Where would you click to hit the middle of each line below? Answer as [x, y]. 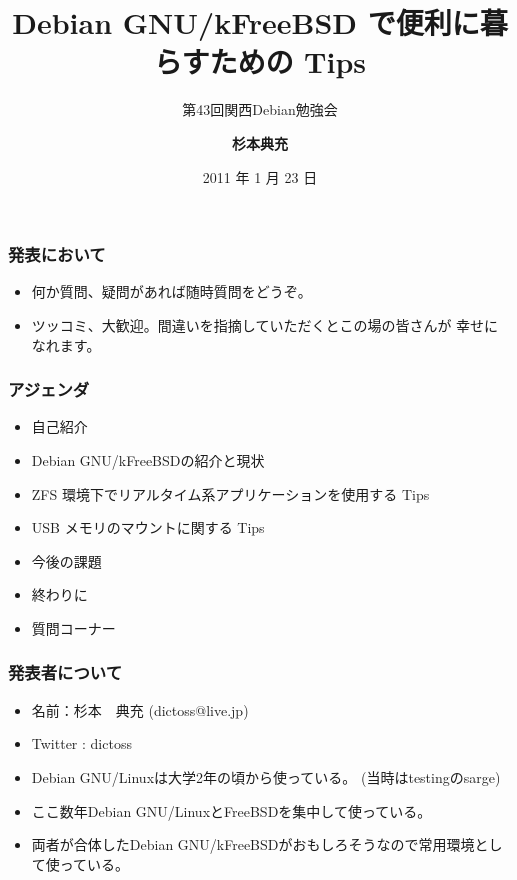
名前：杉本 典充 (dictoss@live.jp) [140, 709]
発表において [57, 254]
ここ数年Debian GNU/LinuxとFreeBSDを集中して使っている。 [231, 810]
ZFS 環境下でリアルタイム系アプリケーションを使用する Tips [230, 493]
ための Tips [288, 61]
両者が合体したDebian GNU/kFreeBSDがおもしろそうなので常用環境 [253, 844]
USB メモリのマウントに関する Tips [148, 527]
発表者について [65, 672]
